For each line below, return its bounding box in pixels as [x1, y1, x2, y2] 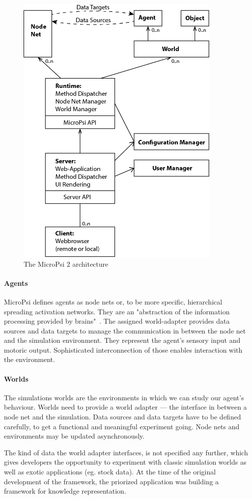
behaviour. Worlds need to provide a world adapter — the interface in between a [4, 402, 247, 412]
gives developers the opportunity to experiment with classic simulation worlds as [4, 457, 247, 467]
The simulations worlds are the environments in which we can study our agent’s [4, 392, 244, 402]
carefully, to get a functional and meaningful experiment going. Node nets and [4, 421, 240, 431]
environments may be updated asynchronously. [4, 431, 145, 441]
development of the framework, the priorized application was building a [4, 476, 219, 486]
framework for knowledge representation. [4, 486, 126, 496]
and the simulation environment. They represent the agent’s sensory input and [4, 335, 241, 345]
